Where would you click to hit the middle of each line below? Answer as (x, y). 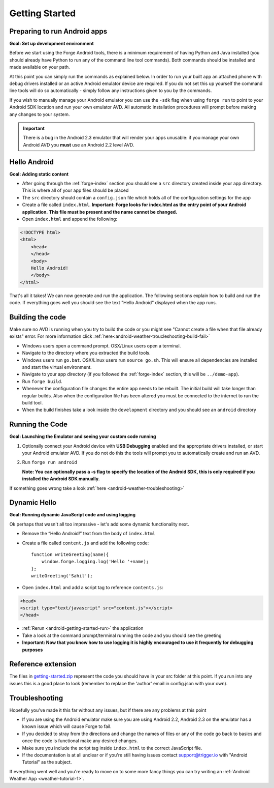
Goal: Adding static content (39, 174)
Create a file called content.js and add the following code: (85, 543)
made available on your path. (40, 67)
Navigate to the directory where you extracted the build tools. (86, 353)
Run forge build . (42, 381)
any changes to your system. (40, 114)
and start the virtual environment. (57, 367)
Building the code (38, 317)
